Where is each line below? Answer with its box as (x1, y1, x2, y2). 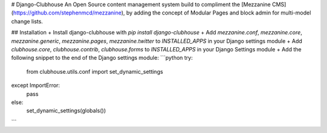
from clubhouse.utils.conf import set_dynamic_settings (26, 68, 163, 75)
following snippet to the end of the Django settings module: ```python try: (11, 54, 193, 62)
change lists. (11, 18, 44, 25)
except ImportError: (11, 82, 61, 89)
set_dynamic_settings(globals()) (26, 107, 106, 114)
